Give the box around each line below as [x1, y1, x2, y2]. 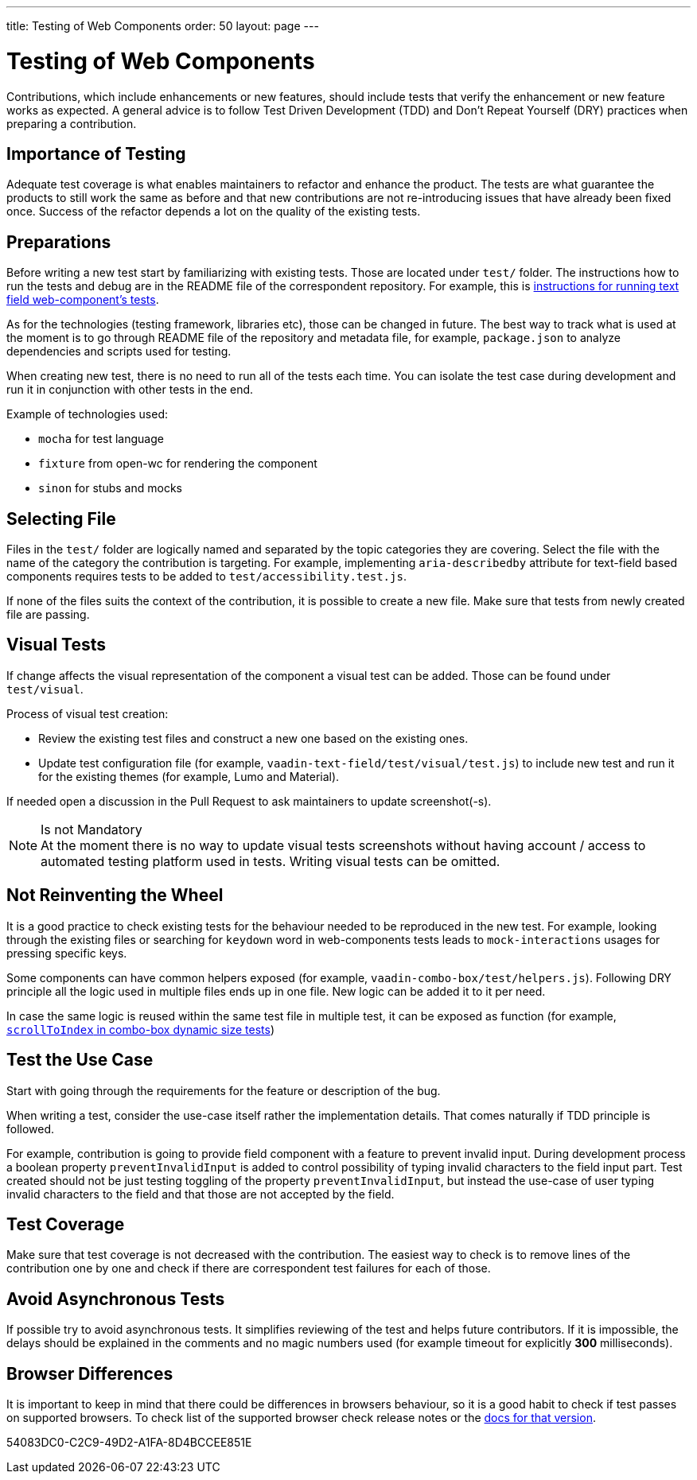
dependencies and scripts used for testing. [6, 344, 232, 359]
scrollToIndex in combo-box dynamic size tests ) [6, 1022, 275, 1036]
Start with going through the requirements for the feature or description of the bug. [6, 1083, 441, 1097]
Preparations [6, 231, 111, 252]
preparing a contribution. [6, 116, 137, 130]
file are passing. [6, 608, 90, 622]
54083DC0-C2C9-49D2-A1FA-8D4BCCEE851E [6, 1435, 252, 1450]
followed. [6, 1121, 55, 1136]
